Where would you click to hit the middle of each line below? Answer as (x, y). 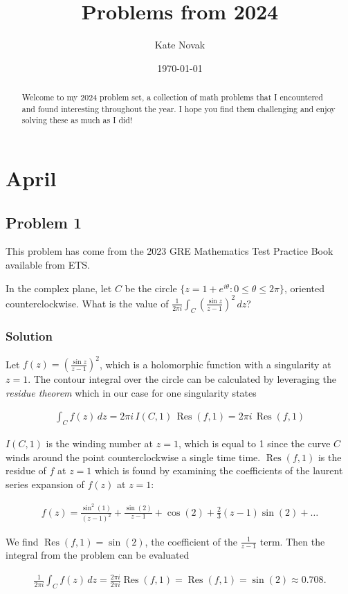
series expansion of (45, 484)
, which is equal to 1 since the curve (254, 443)
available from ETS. (48, 265)
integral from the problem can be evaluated (98, 555)
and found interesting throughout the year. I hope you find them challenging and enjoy (178, 108)
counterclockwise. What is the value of (87, 303)
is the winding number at (100, 443)
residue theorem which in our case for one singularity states (131, 392)
